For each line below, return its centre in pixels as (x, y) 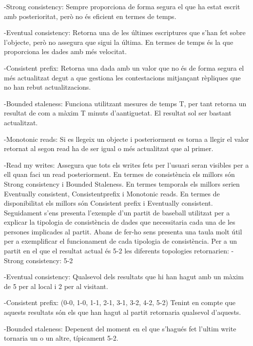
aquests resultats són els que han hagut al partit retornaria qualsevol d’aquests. (123, 312)
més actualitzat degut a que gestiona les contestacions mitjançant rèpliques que (122, 77)
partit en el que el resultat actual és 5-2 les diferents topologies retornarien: (117, 251)
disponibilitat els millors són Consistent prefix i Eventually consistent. (108, 203)
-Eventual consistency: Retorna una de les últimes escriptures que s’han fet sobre (125, 32)
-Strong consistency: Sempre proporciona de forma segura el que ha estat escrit (122, 6)
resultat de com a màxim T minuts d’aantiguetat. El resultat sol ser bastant (118, 113)
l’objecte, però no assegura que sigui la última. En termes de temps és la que (119, 42)
